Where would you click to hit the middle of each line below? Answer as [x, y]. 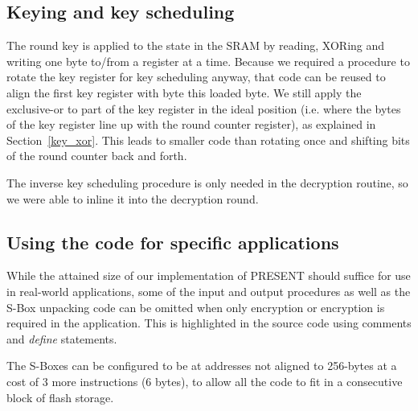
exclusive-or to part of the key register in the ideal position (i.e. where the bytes [204, 108]
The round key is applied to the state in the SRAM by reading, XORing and [196, 45]
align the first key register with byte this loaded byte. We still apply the [184, 92]
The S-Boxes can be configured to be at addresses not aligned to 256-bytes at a [202, 366]
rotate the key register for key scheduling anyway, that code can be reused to [196, 77]
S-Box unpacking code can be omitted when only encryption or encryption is [196, 307]
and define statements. [62, 338]
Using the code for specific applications [173, 242]
